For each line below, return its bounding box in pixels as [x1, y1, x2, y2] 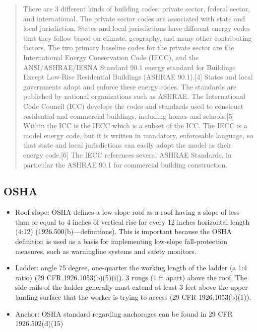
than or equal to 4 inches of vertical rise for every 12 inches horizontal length [15, 216, 250, 227]
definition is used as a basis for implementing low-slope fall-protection [15, 236, 227, 247]
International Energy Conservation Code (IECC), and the [23, 52, 199, 62]
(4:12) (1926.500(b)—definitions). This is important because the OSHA [15, 226, 232, 237]
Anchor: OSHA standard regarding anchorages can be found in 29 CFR [15, 308, 233, 319]
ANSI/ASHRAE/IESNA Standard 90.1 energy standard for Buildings [23, 62, 236, 72]
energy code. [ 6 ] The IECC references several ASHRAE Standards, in [23, 149, 232, 160]
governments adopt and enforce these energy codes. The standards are [23, 81, 237, 91]
